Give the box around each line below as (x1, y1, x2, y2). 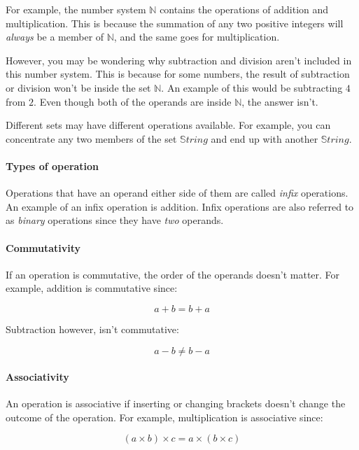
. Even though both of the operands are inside (34, 94, 232, 108)
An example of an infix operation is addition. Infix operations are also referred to (6, 199, 354, 213)
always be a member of (6, 29, 104, 44)
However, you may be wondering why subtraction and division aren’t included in (6, 52, 352, 67)
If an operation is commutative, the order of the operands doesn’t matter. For (6, 267, 340, 281)
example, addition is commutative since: (6, 281, 178, 295)
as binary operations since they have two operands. (6, 213, 224, 227)
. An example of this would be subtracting (161, 80, 343, 94)
